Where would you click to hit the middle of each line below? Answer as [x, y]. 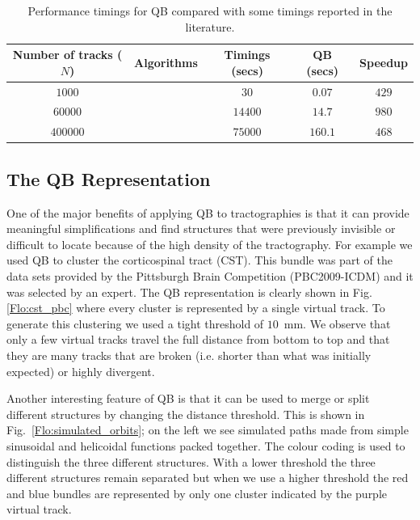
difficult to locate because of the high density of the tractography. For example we [210, 244]
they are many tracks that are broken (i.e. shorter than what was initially [189, 355]
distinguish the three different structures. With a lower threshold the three [191, 461]
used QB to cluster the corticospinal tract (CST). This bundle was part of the [199, 260]
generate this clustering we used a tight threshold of [135, 323]
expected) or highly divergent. [81, 371]
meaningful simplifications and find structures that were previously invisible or [201, 228]
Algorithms [166, 62]
